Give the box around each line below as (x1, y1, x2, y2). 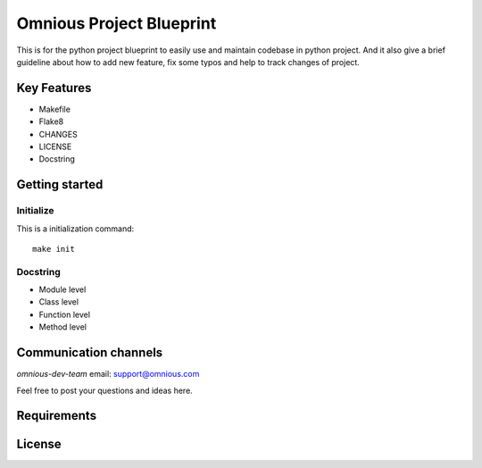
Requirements (16, 408, 97, 423)
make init (32, 244, 75, 254)
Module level (38, 284, 87, 295)
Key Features (16, 80, 92, 96)
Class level (38, 297, 79, 307)
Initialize (16, 205, 54, 217)
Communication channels (16, 345, 163, 361)
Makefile (38, 104, 71, 114)
